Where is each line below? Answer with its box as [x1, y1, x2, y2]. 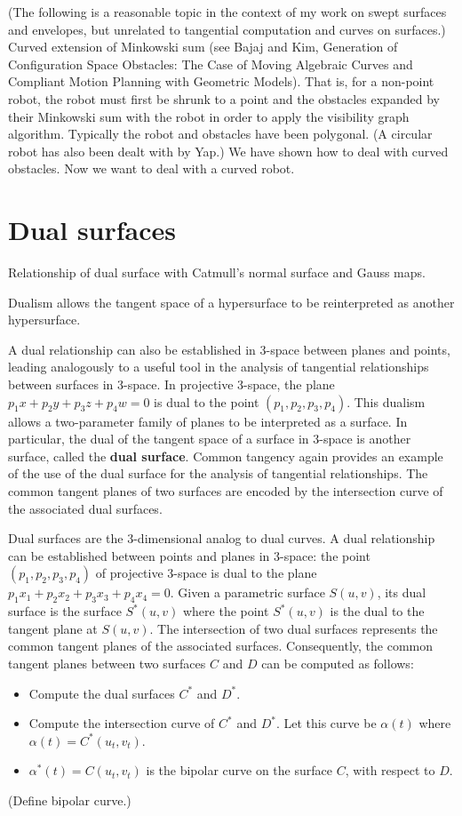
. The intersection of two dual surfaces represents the [149, 619, 438, 637]
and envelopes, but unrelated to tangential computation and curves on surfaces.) [8, 20, 446, 38]
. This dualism [346, 392, 426, 411]
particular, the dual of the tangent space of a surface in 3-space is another [8, 429, 411, 448]
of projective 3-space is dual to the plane [95, 564, 317, 582]
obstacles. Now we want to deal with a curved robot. [8, 159, 295, 178]
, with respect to [345, 761, 435, 780]
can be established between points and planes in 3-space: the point [8, 546, 370, 564]
